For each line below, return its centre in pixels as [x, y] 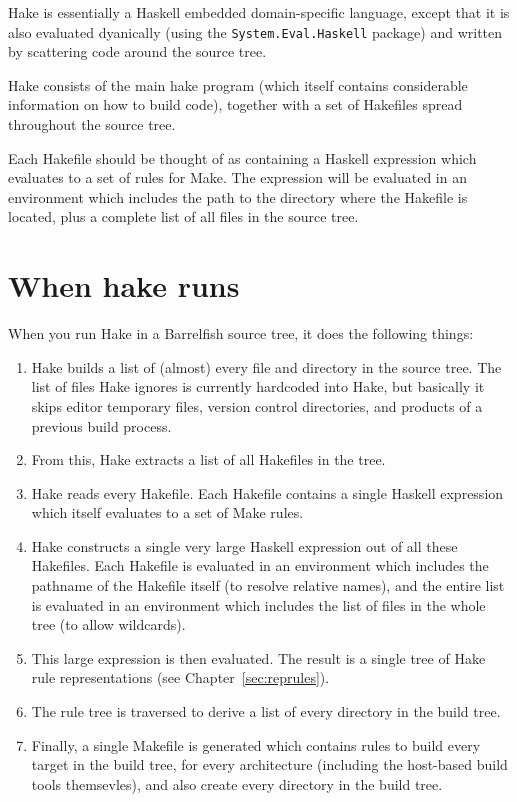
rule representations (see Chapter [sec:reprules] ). [180, 677]
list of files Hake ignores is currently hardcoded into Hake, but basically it [258, 386]
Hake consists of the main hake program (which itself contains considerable [238, 84]
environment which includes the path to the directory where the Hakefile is [238, 196]
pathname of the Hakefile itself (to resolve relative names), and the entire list [268, 585]
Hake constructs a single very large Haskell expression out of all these [244, 545]
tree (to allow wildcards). [108, 624]
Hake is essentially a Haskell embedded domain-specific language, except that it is [259, 12]
